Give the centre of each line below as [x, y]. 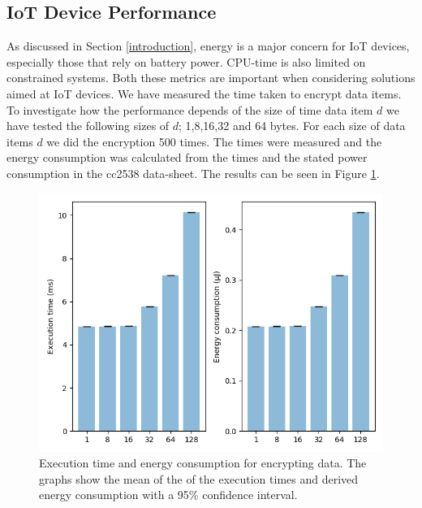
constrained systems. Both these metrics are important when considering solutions [211, 78]
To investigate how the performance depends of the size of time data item [190, 109]
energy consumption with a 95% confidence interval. [168, 495]
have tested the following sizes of [88, 126]
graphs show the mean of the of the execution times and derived [199, 478]
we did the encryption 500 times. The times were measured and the [214, 141]
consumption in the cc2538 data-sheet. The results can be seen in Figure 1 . [193, 173]
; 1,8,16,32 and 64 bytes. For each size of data [292, 126]
